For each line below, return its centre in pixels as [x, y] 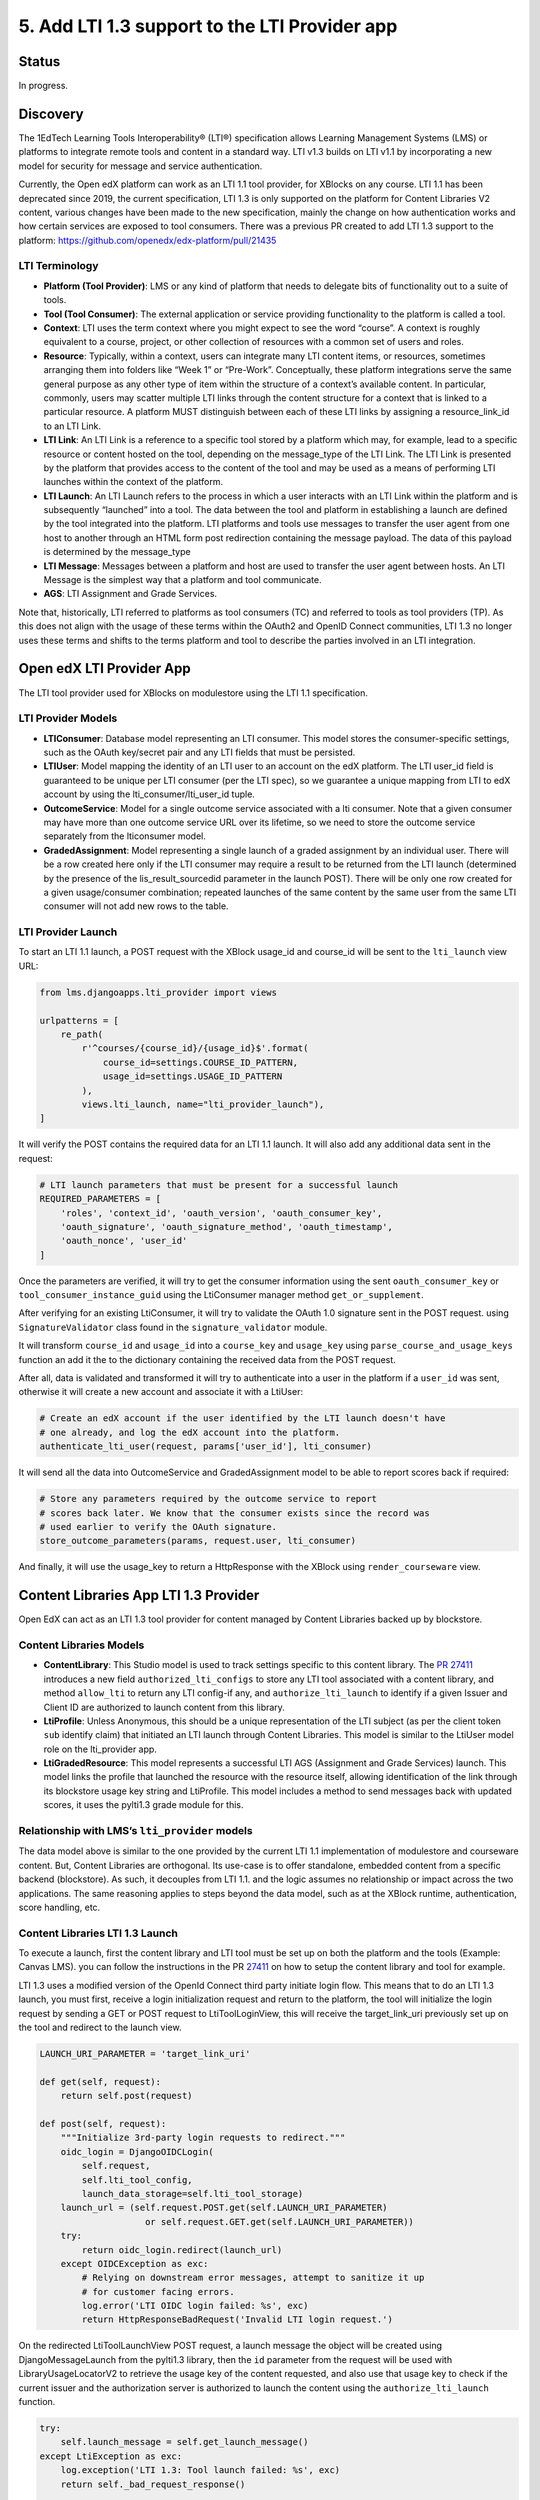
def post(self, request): [103, 2123]
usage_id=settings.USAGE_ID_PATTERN [192, 1076]
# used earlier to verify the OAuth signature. [158, 1526]
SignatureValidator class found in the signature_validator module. [173, 1327]
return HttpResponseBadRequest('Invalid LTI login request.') [237, 2319]
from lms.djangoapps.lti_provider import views [158, 992]
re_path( [82, 1034]
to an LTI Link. [72, 426]
